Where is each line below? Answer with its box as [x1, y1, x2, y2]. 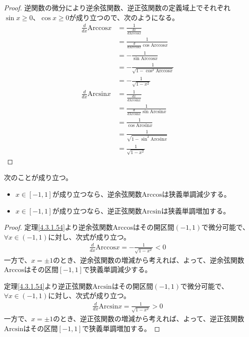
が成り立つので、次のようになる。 [69, 12, 179, 22]
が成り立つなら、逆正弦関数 [52, 205, 142, 215]
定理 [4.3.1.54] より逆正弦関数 [4, 280, 93, 291]
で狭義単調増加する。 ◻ [82, 323, 160, 333]
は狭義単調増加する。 [161, 205, 230, 215]
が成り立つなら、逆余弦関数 [52, 189, 142, 199]
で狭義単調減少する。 [83, 264, 152, 275]
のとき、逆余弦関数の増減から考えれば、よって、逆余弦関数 [53, 254, 245, 265]
